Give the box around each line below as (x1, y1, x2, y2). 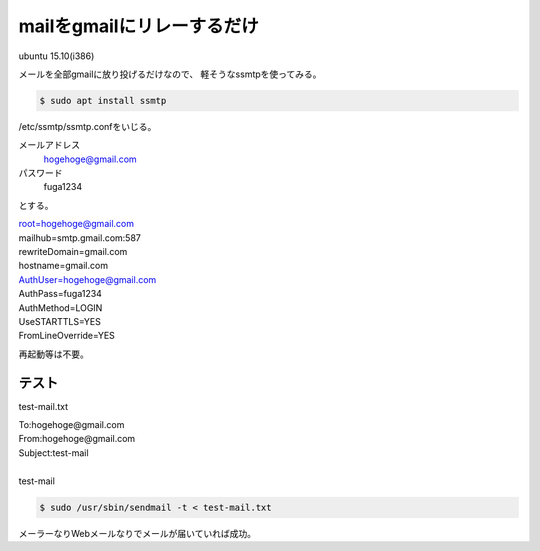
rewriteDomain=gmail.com (18, 246, 128, 258)
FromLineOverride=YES (18, 330, 115, 342)
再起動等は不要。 (18, 348, 89, 360)
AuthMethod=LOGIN (18, 301, 103, 314)
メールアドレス (18, 139, 80, 151)
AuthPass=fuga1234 (18, 288, 102, 300)
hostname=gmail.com (18, 260, 109, 272)
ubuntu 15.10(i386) (18, 50, 95, 62)
